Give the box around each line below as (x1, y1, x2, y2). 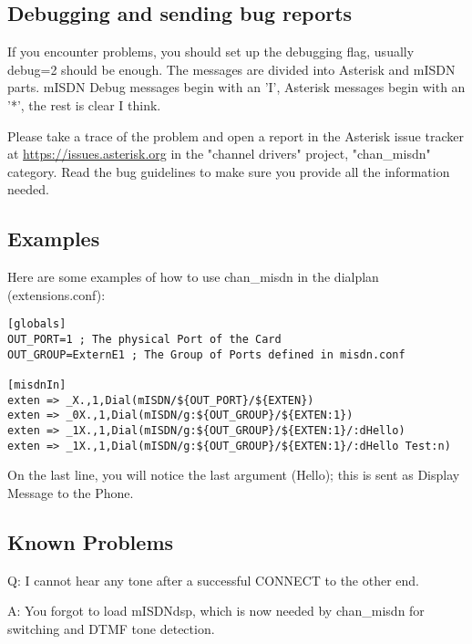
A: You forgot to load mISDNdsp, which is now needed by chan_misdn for (7, 601, 425, 620)
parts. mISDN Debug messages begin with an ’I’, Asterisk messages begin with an (7, 78, 466, 97)
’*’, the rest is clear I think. (7, 95, 161, 114)
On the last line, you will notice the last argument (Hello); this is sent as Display (7, 465, 460, 484)
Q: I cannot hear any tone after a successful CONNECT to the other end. (7, 570, 420, 589)
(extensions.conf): (7, 285, 106, 304)
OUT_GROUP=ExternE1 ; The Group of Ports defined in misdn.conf (7, 348, 405, 361)
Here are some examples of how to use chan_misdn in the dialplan (7, 267, 379, 286)
